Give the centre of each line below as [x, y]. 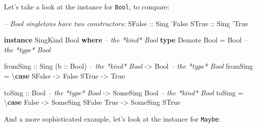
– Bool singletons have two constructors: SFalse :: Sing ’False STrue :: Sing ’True [126, 23]
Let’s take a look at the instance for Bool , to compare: [87, 6]
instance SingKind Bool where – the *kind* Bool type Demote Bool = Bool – [126, 40]
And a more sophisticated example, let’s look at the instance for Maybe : [112, 118]
